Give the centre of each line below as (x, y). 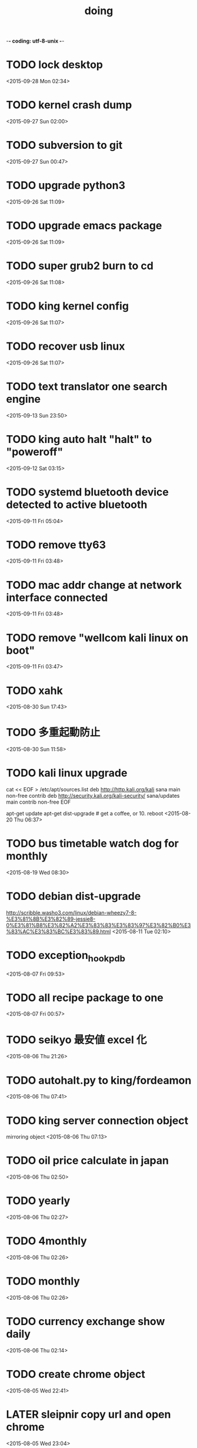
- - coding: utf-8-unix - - (35, 41)
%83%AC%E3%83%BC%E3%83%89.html (59, 932)
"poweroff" (35, 451)
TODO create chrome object (76, 1374)
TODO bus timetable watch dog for (93, 844)
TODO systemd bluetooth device (87, 492)
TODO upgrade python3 (66, 186)
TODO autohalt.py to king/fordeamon (99, 1080)
